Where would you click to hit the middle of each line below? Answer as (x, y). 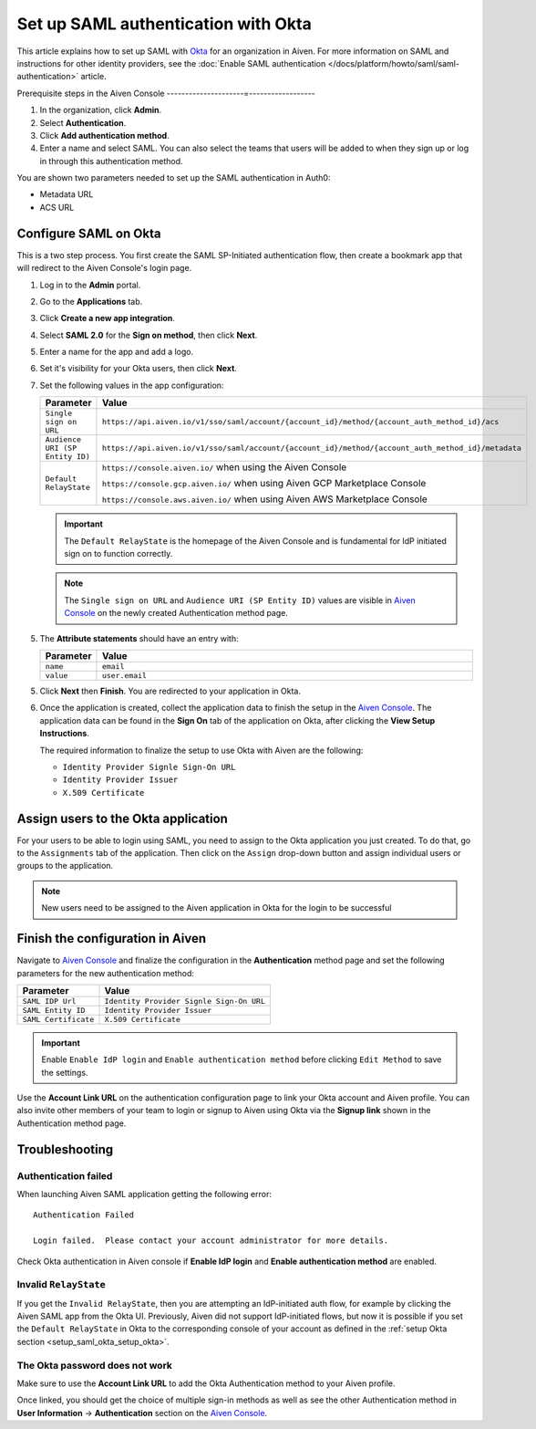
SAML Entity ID (54, 1010)
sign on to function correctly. (119, 554)
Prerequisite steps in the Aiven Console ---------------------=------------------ (166, 93)
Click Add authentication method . (104, 135)
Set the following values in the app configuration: (132, 385)
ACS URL (57, 207)
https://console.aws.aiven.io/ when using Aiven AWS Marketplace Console (264, 499)
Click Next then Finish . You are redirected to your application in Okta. (170, 691)
